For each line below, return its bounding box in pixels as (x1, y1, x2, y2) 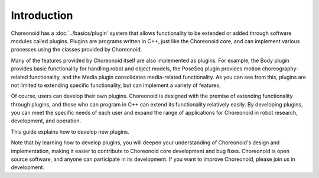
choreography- (262, 65, 299, 72)
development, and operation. (11, 117, 82, 124)
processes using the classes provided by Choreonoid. (11, 46, 142, 53)
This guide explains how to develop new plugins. (11, 128, 129, 135)
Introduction (11, 9, 73, 22)
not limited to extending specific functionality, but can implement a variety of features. (11, 82, 221, 89)
